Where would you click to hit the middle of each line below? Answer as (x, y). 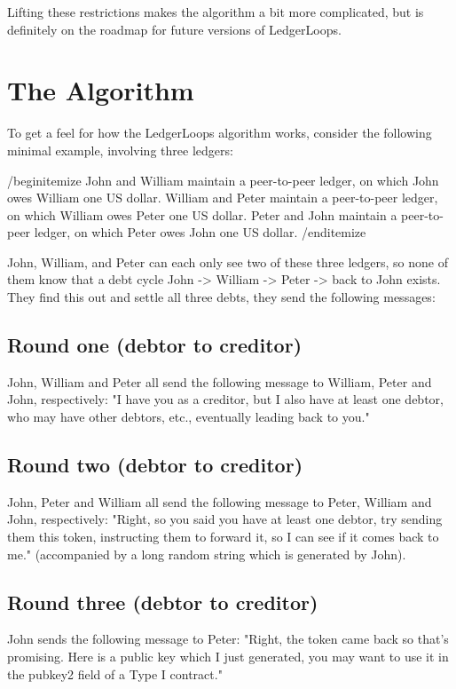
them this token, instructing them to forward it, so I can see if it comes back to (223, 537)
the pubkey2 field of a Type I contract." (115, 673)
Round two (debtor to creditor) (155, 465)
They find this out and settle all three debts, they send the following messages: (221, 297)
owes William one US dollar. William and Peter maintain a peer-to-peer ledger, (223, 198)
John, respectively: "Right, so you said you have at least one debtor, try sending (225, 519)
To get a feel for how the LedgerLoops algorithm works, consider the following (220, 133)
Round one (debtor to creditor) (155, 345)
